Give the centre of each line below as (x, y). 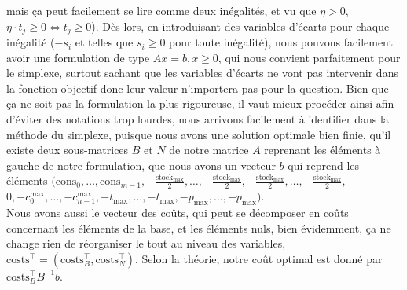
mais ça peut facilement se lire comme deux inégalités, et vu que (161, 10)
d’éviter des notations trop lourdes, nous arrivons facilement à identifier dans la (198, 119)
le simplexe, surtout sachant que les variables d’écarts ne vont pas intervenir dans (202, 73)
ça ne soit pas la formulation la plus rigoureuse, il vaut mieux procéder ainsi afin (200, 103)
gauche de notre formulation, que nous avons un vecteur (141, 165)
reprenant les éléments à (323, 150)
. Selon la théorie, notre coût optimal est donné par (259, 258)
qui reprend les (324, 165)
